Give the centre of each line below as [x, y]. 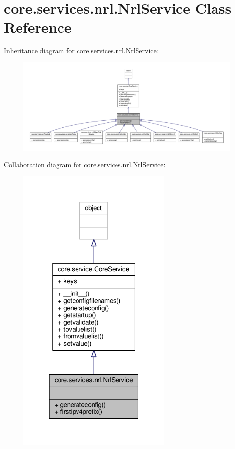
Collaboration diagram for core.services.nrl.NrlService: [85, 164]
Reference [38, 27]
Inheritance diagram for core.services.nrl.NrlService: [81, 50]
